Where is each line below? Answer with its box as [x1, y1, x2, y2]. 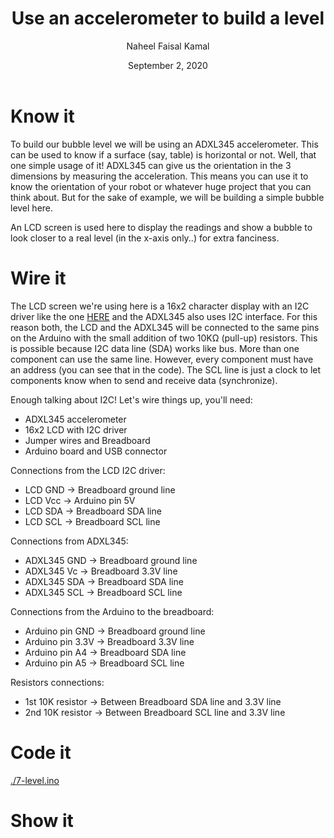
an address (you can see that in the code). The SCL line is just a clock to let [10, 363, 322, 376]
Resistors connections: [10, 676, 105, 688]
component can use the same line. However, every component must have [10, 353, 314, 365]
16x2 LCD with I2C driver [24, 423, 128, 436]
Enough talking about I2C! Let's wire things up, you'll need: [10, 393, 253, 406]
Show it [10, 809, 74, 832]
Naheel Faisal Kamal [126, 40, 210, 52]
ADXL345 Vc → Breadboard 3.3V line [24, 565, 178, 577]
